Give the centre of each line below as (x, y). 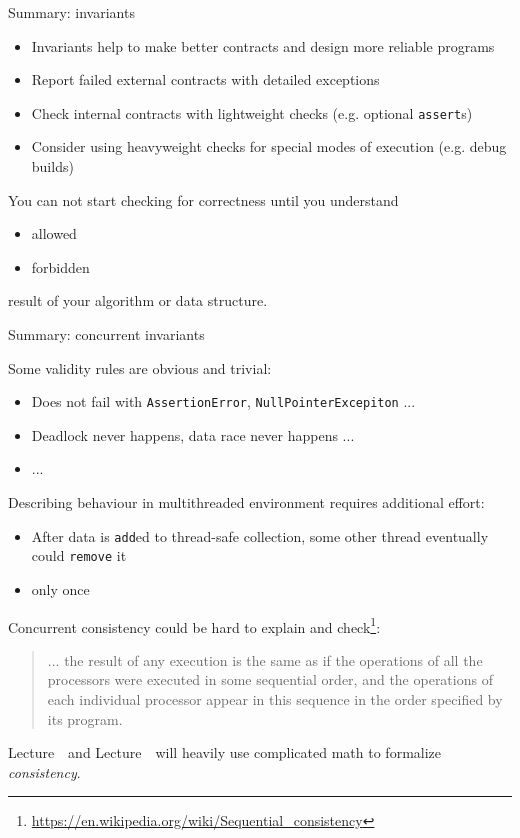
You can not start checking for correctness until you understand (203, 199)
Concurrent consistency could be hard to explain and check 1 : (194, 625)
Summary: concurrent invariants (106, 334)
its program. (85, 718)
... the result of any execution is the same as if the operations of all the (265, 659)
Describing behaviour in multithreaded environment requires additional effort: (246, 502)
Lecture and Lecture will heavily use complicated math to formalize (225, 752)
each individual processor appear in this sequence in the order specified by (275, 698)
